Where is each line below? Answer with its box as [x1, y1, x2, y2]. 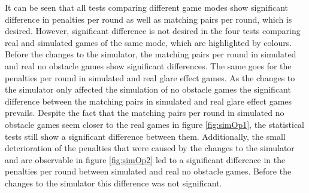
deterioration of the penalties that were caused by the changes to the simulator [5, 142, 295, 154]
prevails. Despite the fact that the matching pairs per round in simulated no [5, 106, 284, 119]
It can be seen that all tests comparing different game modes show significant [5, 1, 288, 13]
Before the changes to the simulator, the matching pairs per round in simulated [5, 48, 296, 60]
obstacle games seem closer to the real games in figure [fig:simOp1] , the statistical [5, 118, 305, 130]
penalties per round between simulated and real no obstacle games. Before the [5, 165, 292, 177]
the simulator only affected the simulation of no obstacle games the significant [5, 83, 291, 96]
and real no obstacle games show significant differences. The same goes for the [5, 59, 292, 72]
